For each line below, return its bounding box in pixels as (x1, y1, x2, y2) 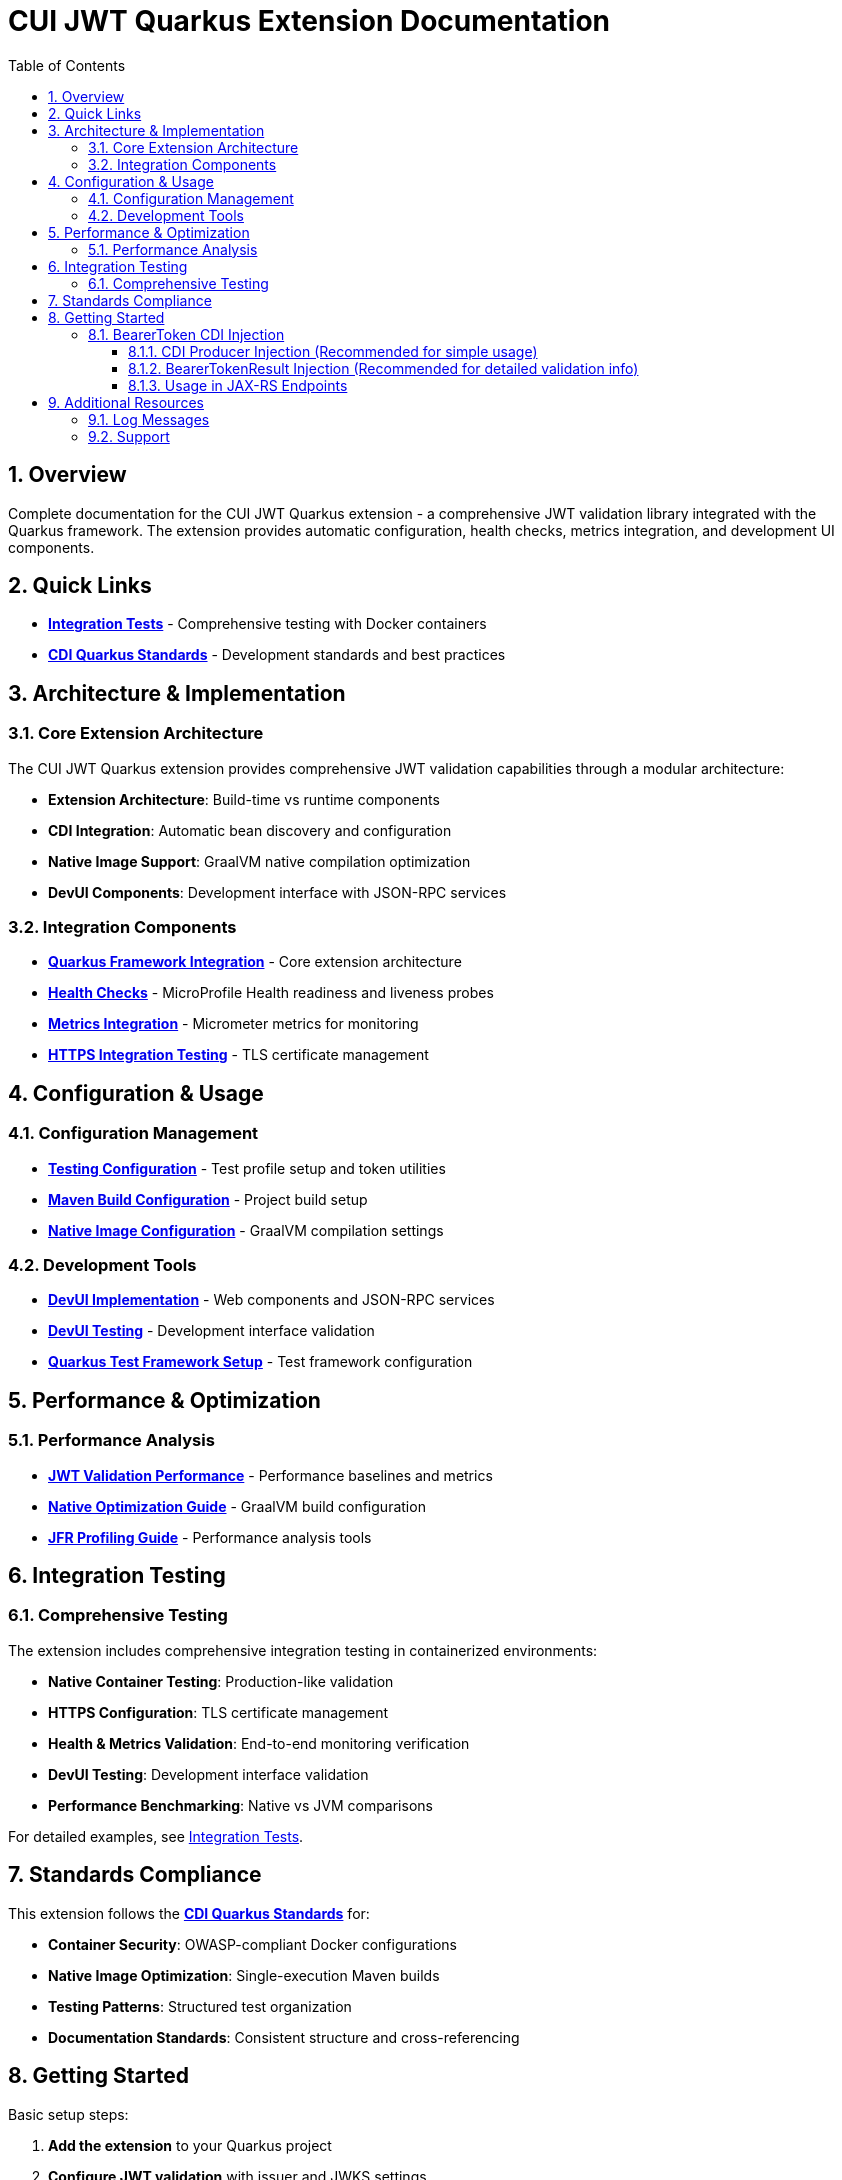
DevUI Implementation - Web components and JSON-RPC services (48, 1291, 495, 1309)
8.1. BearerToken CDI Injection (88, 325, 285, 343)
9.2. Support (88, 427, 170, 445)
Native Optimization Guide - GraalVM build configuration (48, 1497, 426, 1515)
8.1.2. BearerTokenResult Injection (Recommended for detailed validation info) (128, 359, 639, 377)
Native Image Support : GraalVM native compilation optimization (48, 852, 471, 870)
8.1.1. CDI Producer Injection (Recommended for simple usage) (128, 342, 538, 360)
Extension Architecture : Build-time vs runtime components (48, 790, 440, 808)
